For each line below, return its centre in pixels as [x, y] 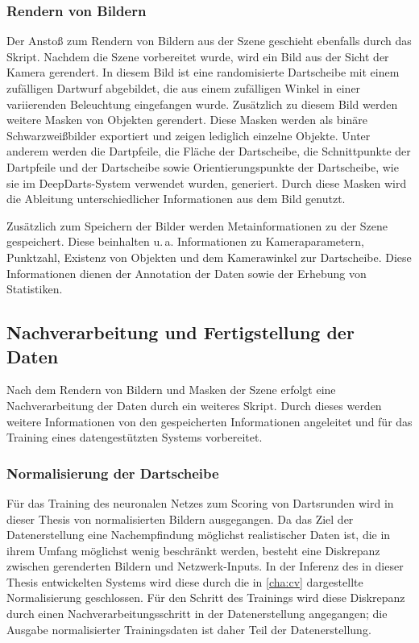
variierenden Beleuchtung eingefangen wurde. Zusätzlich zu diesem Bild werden [202, 104]
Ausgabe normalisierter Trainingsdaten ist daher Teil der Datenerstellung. [189, 629]
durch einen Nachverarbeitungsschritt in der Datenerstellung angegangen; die [197, 614]
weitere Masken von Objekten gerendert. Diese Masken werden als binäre [187, 120]
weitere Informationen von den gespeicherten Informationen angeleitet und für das [209, 421]
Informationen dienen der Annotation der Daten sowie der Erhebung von [187, 273]
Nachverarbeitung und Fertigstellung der [180, 332]
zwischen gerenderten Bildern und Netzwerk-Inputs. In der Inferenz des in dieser [205, 566]
